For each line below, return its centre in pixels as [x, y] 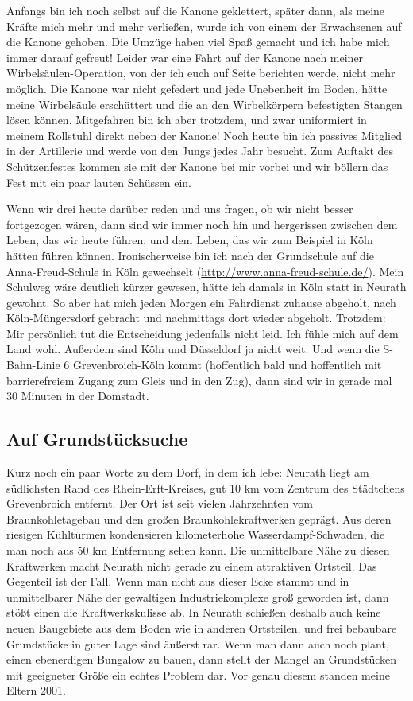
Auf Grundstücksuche [97, 439]
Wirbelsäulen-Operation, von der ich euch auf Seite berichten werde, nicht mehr [201, 73]
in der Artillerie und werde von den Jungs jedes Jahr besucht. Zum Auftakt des [200, 151]
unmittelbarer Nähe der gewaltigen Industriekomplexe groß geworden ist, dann [198, 596]
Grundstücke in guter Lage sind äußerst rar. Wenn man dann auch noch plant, [198, 643]
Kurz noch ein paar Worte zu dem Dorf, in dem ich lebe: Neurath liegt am [188, 472]
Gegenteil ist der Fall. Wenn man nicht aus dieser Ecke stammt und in [178, 581]
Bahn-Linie [33, 365]
